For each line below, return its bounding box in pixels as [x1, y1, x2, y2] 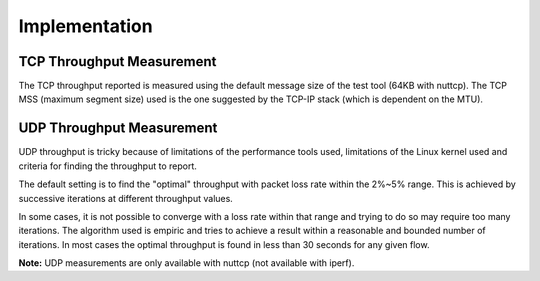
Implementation [18, 15, 154, 37]
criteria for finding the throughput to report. [18, 160, 197, 172]
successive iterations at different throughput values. [18, 192, 234, 204]
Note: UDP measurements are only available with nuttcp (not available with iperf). [18, 257, 355, 269]
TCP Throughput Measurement [18, 53, 217, 70]
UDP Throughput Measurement [18, 120, 218, 137]
